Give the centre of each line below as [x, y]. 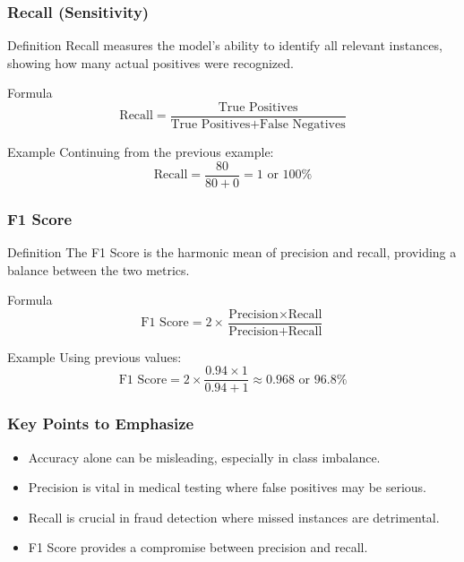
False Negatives [303, 125]
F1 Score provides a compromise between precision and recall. [198, 547]
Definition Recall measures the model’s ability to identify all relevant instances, [225, 45]
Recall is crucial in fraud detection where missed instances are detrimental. [234, 517]
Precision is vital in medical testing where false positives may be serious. [228, 487]
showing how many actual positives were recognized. [150, 62]
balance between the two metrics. [99, 269]
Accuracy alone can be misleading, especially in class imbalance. [204, 457]
